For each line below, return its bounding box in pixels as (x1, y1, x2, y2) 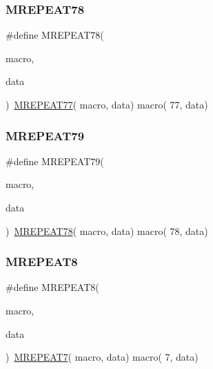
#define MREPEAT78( (6, 28, 104, 42)
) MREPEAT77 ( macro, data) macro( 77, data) (6, 97, 208, 111)
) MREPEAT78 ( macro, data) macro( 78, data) (6, 223, 208, 238)
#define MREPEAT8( (6, 280, 99, 294)
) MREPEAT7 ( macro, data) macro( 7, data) (6, 350, 199, 364)
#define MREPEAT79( (6, 153, 104, 168)
